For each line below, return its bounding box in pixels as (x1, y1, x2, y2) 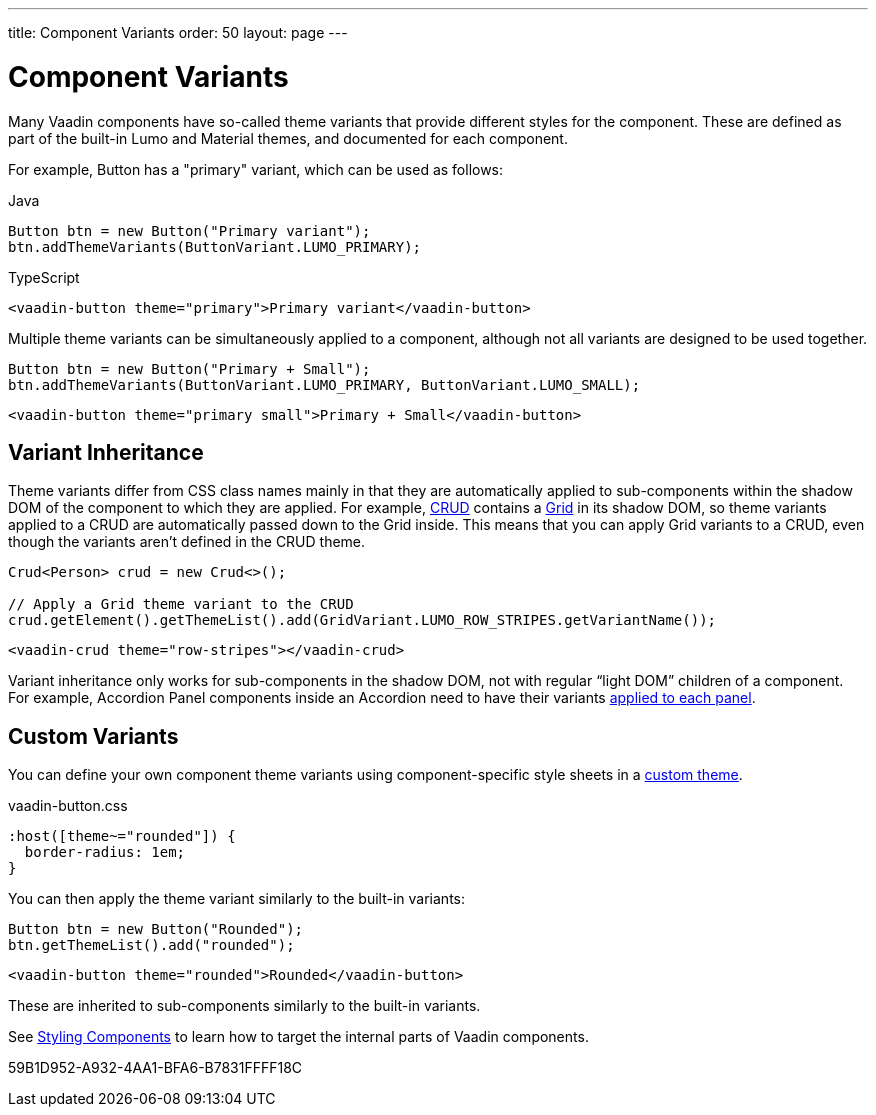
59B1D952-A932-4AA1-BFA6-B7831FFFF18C (8, 1059, 303, 1077)
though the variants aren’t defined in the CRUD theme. (8, 533, 366, 551)
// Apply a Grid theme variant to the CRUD (8, 596, 354, 613)
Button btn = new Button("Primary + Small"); (8, 360, 371, 377)
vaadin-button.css (8, 797, 128, 815)
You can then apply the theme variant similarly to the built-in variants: (8, 890, 466, 908)
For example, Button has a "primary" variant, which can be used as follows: (8, 160, 504, 178)
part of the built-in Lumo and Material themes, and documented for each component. (8, 129, 568, 147)
